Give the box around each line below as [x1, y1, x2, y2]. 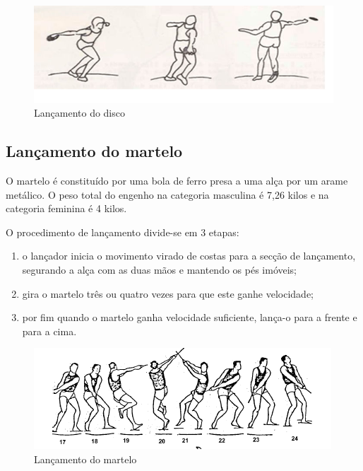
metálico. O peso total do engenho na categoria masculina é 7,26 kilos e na [6, 187, 329, 202]
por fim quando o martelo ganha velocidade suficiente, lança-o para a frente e [22, 310, 357, 325]
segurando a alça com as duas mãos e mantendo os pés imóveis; [22, 262, 297, 277]
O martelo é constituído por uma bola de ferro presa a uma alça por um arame [6, 173, 348, 188]
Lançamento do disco [34, 105, 125, 120]
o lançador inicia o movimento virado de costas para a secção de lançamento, [22, 248, 356, 263]
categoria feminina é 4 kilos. [6, 201, 127, 216]
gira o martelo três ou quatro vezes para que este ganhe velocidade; [22, 286, 314, 301]
